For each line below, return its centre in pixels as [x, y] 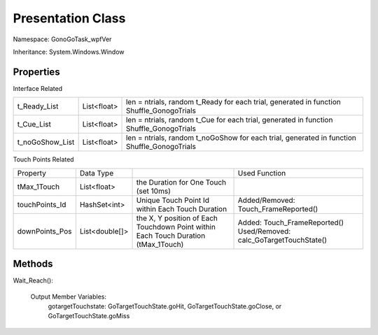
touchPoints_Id [42, 204]
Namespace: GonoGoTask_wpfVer [62, 39]
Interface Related [38, 88]
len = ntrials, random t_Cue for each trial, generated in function [229, 120]
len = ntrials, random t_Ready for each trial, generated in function [233, 102]
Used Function [262, 173]
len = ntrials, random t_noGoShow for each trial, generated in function [241, 138]
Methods [33, 264]
